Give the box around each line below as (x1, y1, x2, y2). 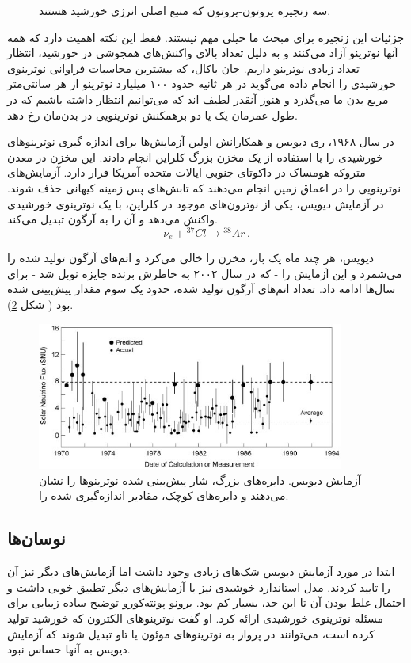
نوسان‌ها (7, 526, 66, 551)
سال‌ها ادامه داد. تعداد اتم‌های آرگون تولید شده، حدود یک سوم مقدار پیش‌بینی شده (7, 280, 396, 297)
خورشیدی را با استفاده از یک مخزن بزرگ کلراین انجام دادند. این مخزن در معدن (7, 148, 383, 165)
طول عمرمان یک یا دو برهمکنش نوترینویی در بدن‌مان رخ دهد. (7, 106, 298, 123)
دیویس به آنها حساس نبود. (7, 641, 131, 657)
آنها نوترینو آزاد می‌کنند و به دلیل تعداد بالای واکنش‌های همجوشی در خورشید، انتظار (7, 44, 398, 61)
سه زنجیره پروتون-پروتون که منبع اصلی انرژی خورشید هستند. (39, 2, 331, 18)
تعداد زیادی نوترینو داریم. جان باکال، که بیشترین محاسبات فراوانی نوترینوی (7, 59, 360, 76)
